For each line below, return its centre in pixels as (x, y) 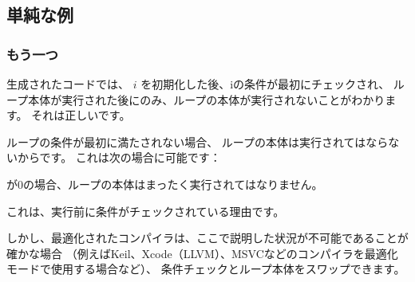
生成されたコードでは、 (68, 84)
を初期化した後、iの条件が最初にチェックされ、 (265, 84)
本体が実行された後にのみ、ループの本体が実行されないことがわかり (207, 99)
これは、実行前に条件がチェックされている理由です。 (146, 211)
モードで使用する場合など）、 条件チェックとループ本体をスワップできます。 (206, 269)
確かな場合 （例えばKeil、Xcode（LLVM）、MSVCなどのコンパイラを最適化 (202, 253)
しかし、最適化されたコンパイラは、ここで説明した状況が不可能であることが (207, 238)
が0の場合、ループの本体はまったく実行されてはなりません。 (165, 184)
